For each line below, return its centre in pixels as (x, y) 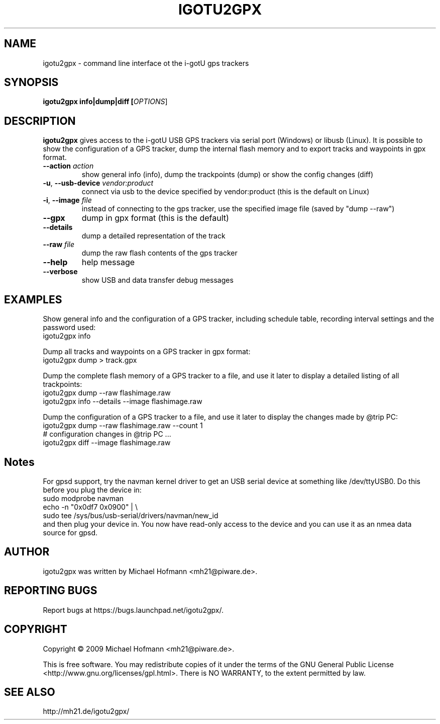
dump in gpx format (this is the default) (155, 218)
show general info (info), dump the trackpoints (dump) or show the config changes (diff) (228, 175)
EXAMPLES (33, 299)
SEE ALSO (30, 692)
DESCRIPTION (40, 121)
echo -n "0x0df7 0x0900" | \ (90, 507)
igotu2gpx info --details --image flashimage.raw (123, 401)
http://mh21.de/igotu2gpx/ (86, 711)
